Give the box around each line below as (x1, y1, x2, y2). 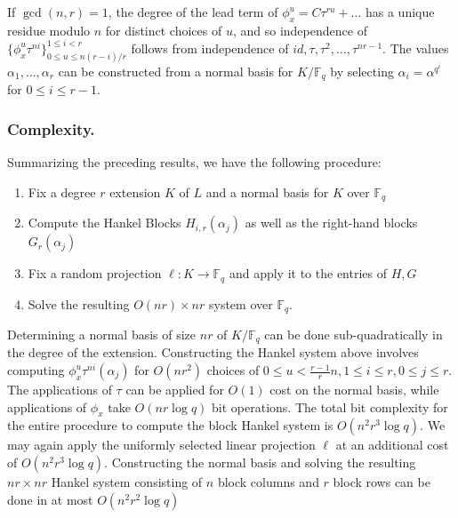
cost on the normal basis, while (269, 380, 439, 399)
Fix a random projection (28, 264, 162, 283)
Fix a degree (28, 182, 96, 201)
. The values (382, 38, 449, 57)
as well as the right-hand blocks (245, 213, 418, 232)
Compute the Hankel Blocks (28, 213, 181, 232)
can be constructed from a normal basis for (58, 61, 293, 80)
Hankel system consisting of (51, 473, 203, 490)
